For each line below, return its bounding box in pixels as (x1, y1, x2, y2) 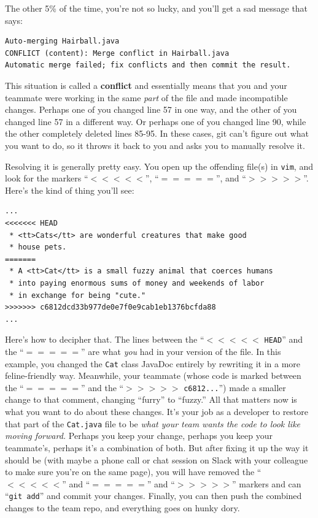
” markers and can (232, 477, 301, 490)
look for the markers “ (5, 172, 88, 185)
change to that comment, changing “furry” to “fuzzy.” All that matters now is (5, 393, 297, 406)
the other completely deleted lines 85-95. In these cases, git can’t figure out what (5, 127, 309, 140)
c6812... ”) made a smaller (184, 381, 286, 394)
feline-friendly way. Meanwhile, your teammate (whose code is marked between (5, 369, 301, 382)
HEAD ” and (264, 333, 303, 346)
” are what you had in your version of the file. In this (81, 345, 281, 357)
